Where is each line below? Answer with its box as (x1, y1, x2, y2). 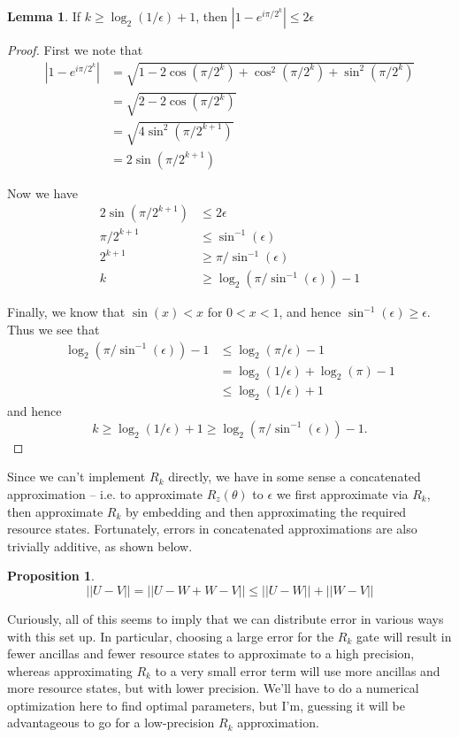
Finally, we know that (7, 303, 126, 321)
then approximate (7, 502, 103, 520)
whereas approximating (7, 661, 133, 680)
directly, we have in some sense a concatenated (168, 467, 421, 486)
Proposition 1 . (7, 566, 95, 585)
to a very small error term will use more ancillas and (155, 661, 440, 680)
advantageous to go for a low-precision (7, 713, 215, 732)
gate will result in (356, 627, 452, 645)
